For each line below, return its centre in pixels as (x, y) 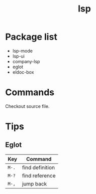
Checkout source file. (27, 106)
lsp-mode (22, 51)
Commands (30, 92)
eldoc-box (23, 72)
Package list (31, 37)
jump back (34, 183)
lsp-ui (19, 56)
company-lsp (26, 61)
